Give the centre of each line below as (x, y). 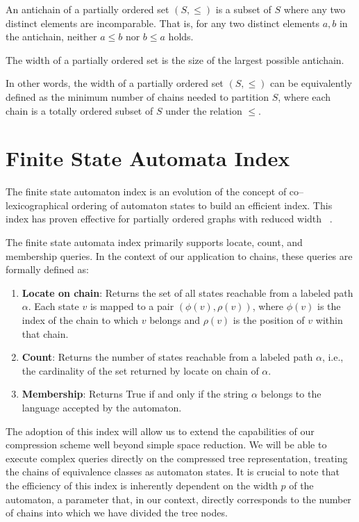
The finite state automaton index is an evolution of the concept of (146, 191)
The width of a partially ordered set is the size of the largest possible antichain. (175, 59)
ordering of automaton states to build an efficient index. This (202, 205)
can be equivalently (311, 83)
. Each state (53, 306)
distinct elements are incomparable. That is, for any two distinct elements (162, 23)
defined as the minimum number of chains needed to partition (137, 96)
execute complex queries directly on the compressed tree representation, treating (177, 458)
